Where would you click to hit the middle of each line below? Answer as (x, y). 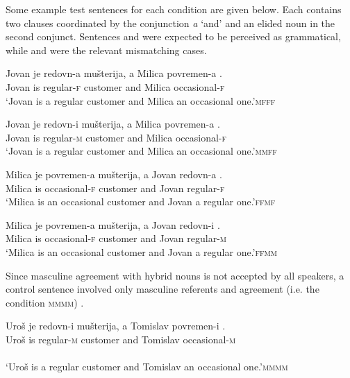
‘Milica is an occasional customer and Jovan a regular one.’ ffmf (141, 201)
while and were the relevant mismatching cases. (106, 50)
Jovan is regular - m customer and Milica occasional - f (116, 137)
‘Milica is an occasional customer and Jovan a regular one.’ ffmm (141, 251)
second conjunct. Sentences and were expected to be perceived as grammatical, (173, 36)
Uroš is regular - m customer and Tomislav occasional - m (121, 339)
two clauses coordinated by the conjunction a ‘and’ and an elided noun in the (170, 23)
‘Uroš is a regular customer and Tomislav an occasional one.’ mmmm (147, 367)
